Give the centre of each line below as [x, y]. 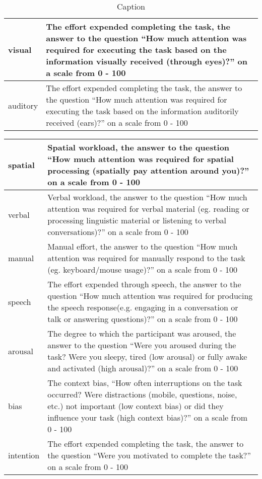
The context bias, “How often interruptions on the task [145, 383]
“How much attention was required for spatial [141, 159]
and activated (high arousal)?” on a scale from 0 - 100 [143, 368]
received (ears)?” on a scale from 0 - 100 [117, 123]
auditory [23, 105]
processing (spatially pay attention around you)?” [148, 170]
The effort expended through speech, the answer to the [144, 284]
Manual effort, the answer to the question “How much [143, 246]
